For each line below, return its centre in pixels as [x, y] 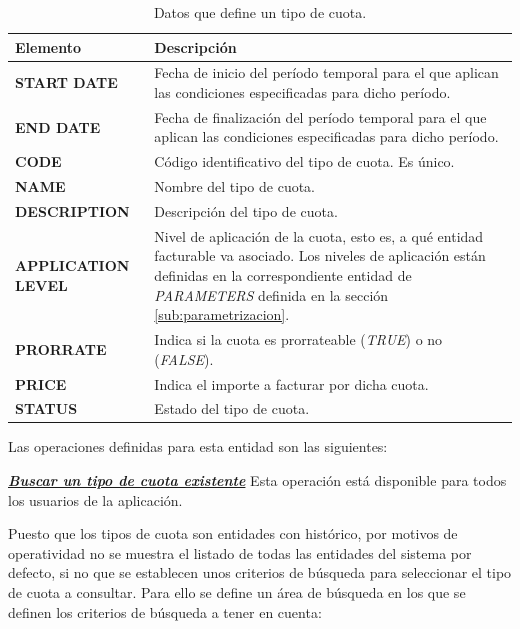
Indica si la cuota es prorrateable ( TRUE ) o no [298, 339]
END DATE [58, 126]
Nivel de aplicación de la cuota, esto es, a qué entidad [319, 235]
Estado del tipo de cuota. [232, 408]
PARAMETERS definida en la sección [271, 294]
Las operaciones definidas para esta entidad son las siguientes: [198, 446]
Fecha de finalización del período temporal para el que [320, 116]
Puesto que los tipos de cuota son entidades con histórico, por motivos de [233, 533]
